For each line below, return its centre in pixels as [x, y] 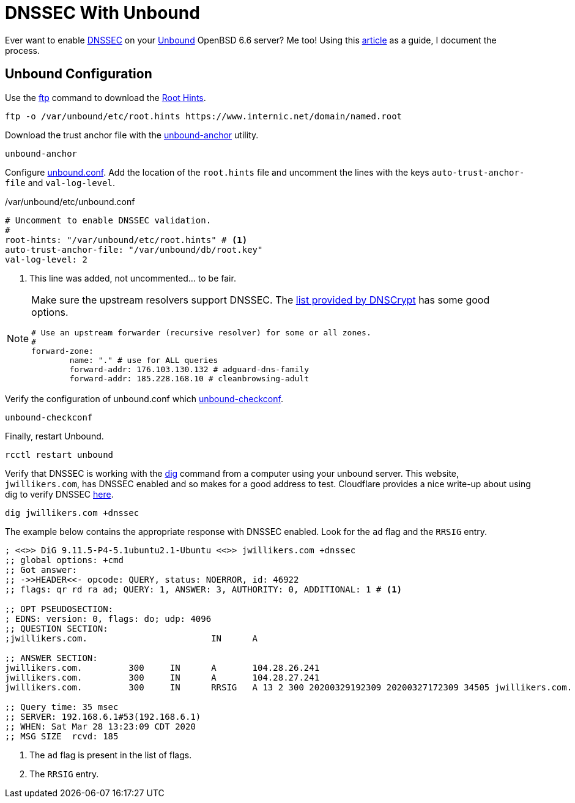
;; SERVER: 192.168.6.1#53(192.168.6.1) [103, 716]
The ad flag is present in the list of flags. [111, 755]
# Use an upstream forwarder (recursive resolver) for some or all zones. [201, 332]
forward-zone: [62, 351]
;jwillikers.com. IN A [132, 638]
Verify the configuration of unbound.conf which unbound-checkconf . [144, 398]
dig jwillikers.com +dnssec [72, 513]
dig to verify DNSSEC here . [59, 494]
